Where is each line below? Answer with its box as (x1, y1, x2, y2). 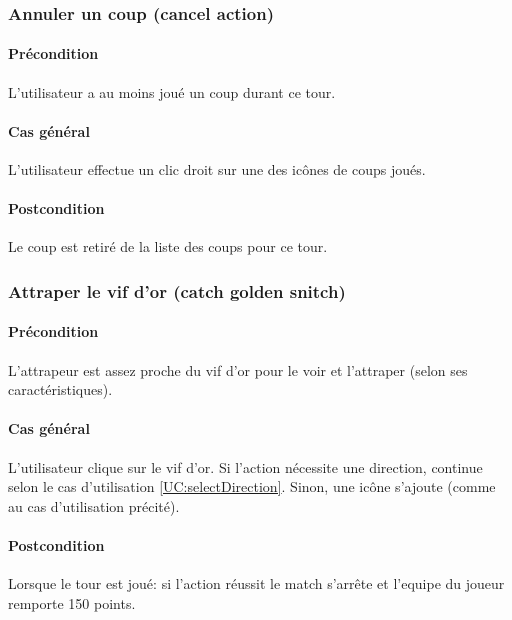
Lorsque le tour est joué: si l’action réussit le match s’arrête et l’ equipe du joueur (8, 573, 505, 594)
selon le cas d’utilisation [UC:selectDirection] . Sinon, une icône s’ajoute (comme (8, 476, 496, 497)
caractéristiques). (8, 379, 113, 400)
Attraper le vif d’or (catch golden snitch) (8, 278, 346, 303)
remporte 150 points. (8, 592, 136, 613)
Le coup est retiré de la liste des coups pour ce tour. (8, 236, 328, 257)
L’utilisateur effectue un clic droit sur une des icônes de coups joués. (8, 159, 426, 180)
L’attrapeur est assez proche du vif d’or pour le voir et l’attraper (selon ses (8, 359, 468, 380)
